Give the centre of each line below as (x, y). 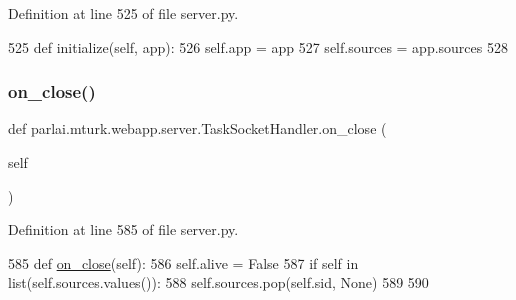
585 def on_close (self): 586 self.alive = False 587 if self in (183, 262)
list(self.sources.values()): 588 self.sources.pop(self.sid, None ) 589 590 (218, 282)
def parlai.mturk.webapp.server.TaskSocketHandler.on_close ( (197, 128)
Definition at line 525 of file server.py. (123, 13)
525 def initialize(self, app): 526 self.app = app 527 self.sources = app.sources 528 (258, 46)
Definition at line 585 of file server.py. (123, 229)
